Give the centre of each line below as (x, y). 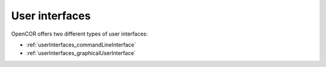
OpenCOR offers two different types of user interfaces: (79, 34)
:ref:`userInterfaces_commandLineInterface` (81, 45)
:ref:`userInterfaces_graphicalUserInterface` (81, 53)
